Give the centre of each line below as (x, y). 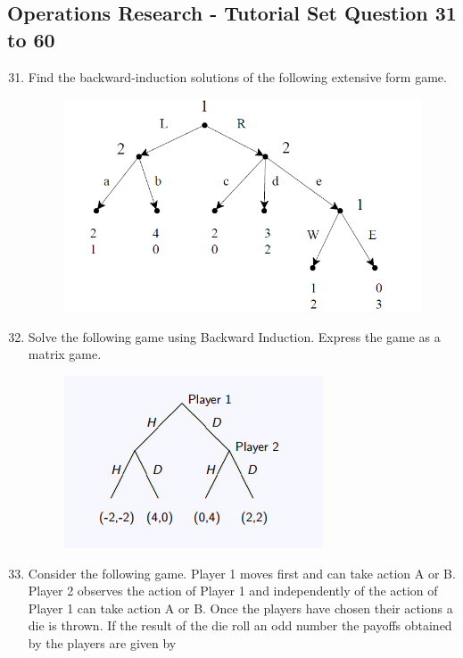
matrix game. (65, 354)
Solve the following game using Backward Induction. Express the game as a (234, 336)
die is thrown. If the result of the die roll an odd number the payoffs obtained (240, 625)
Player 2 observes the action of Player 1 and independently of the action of (233, 591)
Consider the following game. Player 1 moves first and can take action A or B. (242, 573)
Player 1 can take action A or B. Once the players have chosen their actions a (240, 608)
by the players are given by (102, 642)
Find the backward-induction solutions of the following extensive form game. (237, 76)
